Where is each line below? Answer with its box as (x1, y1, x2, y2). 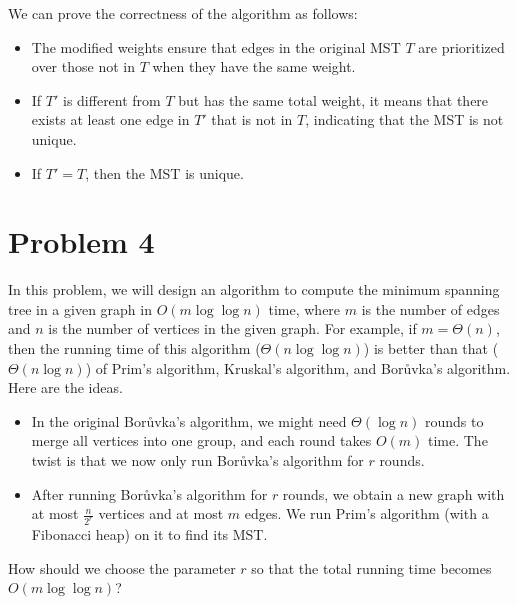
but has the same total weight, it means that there (178, 89, 489, 110)
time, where (268, 298, 341, 319)
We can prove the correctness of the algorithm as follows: (8, 3, 358, 23)
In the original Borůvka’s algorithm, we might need (31, 410, 347, 431)
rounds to (424, 410, 484, 431)
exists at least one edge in (31, 109, 190, 130)
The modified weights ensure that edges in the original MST (31, 36, 401, 57)
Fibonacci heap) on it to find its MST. (31, 524, 268, 545)
